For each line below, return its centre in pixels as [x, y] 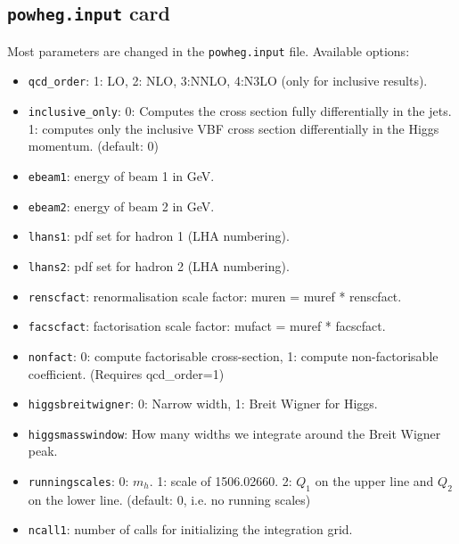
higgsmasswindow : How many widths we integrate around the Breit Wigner [234, 433]
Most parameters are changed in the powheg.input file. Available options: [209, 50]
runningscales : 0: [78, 481]
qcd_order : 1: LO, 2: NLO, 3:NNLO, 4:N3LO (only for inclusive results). [228, 81]
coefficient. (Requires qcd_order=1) [126, 373]
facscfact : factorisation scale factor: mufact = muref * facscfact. [207, 326]
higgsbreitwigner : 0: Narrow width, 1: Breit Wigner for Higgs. [203, 404]
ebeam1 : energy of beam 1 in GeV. [121, 175]
